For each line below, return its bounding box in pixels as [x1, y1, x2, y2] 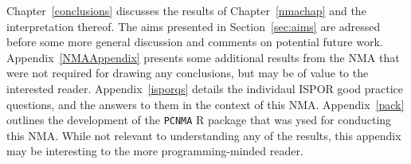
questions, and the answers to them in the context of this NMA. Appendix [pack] [6, 96, 405, 112]
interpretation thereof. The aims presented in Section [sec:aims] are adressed [6, 18, 381, 34]
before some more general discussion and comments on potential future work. [6, 33, 383, 50]
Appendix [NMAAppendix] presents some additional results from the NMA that [6, 49, 400, 65]
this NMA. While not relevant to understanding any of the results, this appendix [6, 127, 401, 143]
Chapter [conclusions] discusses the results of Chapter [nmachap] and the [6, 2, 366, 18]
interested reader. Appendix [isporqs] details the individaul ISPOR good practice [6, 80, 403, 96]
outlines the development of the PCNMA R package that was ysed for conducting [6, 111, 392, 128]
